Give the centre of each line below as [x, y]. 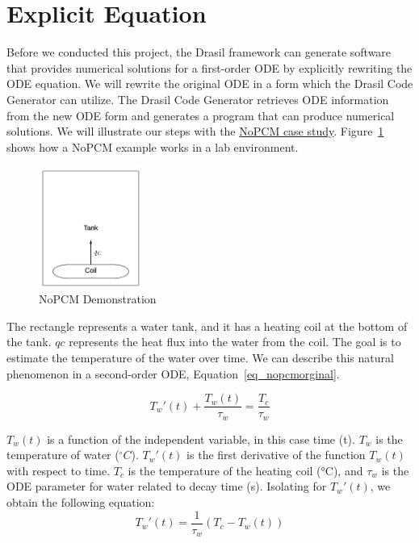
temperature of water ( [63, 455]
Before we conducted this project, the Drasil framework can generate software [199, 52]
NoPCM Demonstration [98, 299]
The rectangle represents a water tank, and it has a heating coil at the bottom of [207, 326]
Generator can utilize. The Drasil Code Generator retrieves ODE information [198, 99]
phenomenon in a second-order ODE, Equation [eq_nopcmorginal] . [173, 373]
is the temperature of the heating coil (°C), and [245, 470]
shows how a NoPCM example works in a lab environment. [153, 146]
